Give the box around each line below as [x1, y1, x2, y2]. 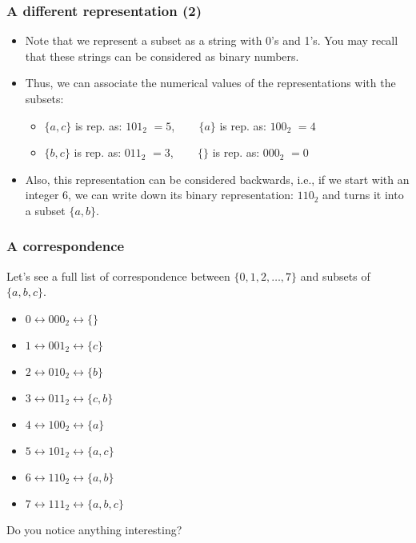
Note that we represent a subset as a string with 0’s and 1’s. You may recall [25, 32, 398, 49]
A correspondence [6, 236, 125, 256]
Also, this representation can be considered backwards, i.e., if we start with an [25, 170, 410, 187]
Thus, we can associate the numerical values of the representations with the [25, 74, 396, 91]
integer [25, 186, 59, 203]
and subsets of [300, 267, 370, 284]
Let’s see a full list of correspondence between [6, 267, 230, 284]
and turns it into [322, 186, 404, 203]
